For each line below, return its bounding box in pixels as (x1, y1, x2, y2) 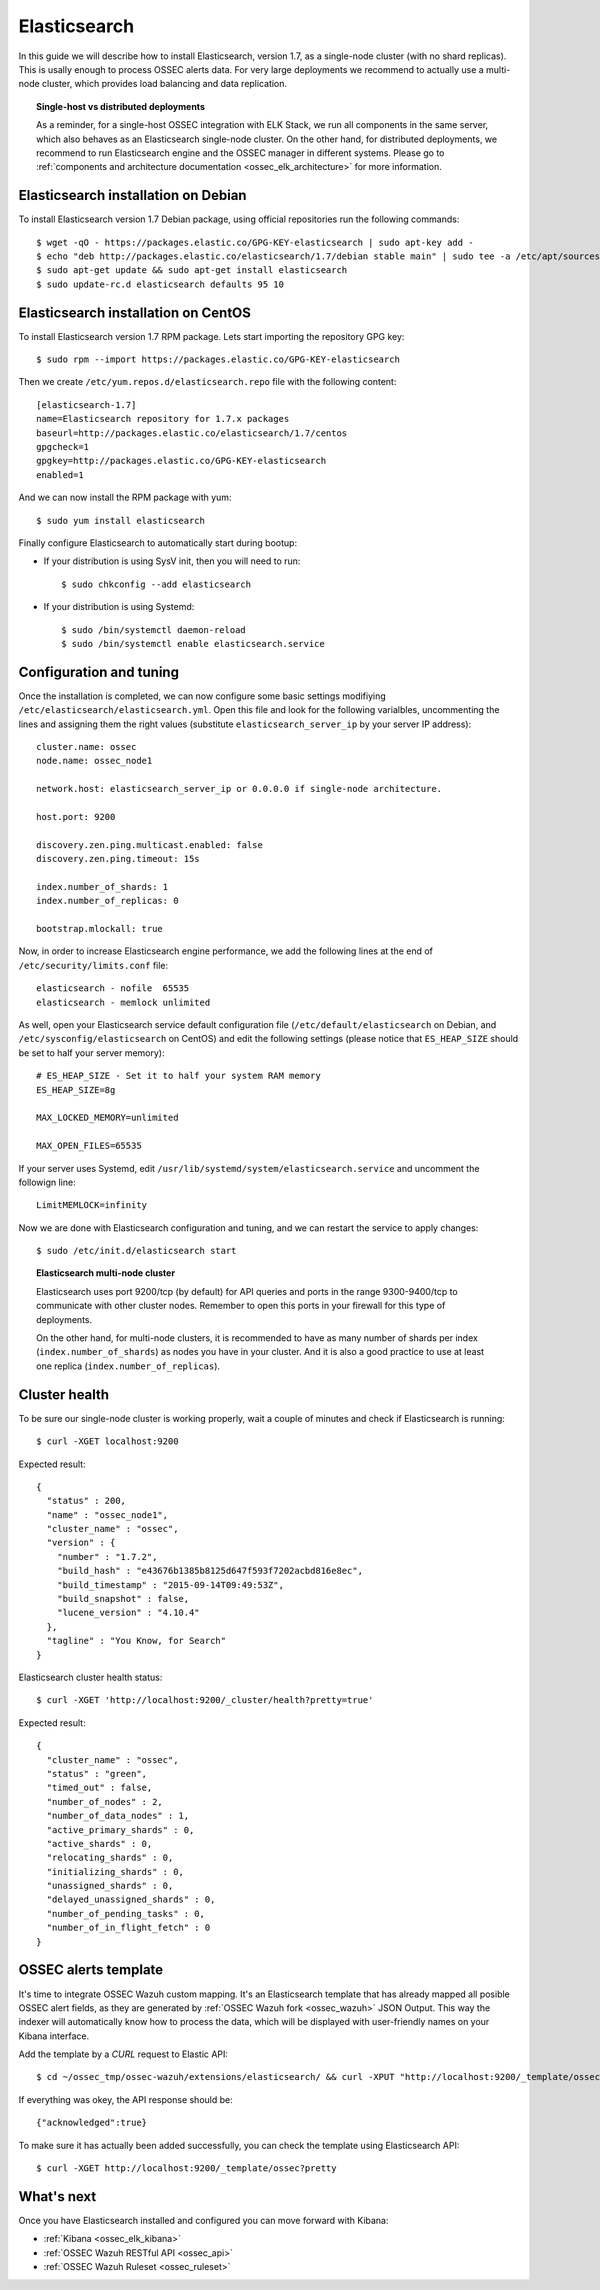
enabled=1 (36, 469, 84, 480)
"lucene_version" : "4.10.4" (56, 1607, 200, 1619)
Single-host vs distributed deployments (36, 100, 205, 112)
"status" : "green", (46, 1768, 148, 1779)
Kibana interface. (18, 2030, 90, 2042)
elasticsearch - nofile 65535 (36, 983, 190, 994)
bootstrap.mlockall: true (36, 923, 164, 935)
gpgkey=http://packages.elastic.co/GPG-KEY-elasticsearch (36, 455, 327, 467)
